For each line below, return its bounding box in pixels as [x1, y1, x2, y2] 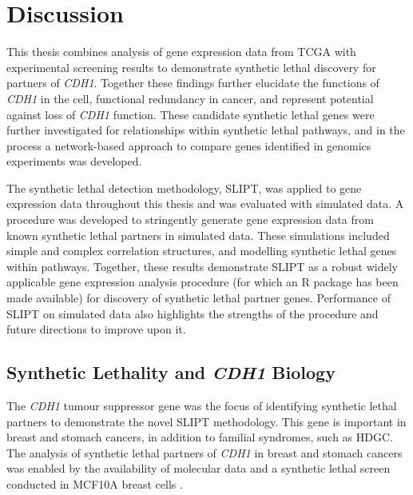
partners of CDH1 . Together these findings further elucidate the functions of [6, 74, 379, 91]
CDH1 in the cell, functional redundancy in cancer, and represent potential [6, 90, 374, 106]
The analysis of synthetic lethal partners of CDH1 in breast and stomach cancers [6, 444, 403, 461]
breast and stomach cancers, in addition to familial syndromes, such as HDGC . [6, 429, 393, 445]
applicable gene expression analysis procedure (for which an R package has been [6, 273, 399, 290]
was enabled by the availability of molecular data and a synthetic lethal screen [6, 460, 391, 477]
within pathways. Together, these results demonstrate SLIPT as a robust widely [6, 257, 398, 274]
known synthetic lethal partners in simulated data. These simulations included [6, 226, 390, 243]
